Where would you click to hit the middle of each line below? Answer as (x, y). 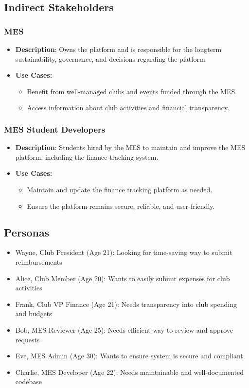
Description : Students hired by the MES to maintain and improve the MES (130, 147)
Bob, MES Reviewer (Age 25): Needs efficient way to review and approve (124, 329)
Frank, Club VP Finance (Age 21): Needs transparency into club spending (126, 304)
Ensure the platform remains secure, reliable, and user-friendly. (121, 206)
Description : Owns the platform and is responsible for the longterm (118, 49)
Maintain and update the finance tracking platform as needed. (120, 189)
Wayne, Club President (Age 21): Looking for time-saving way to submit (124, 252)
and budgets (34, 313)
